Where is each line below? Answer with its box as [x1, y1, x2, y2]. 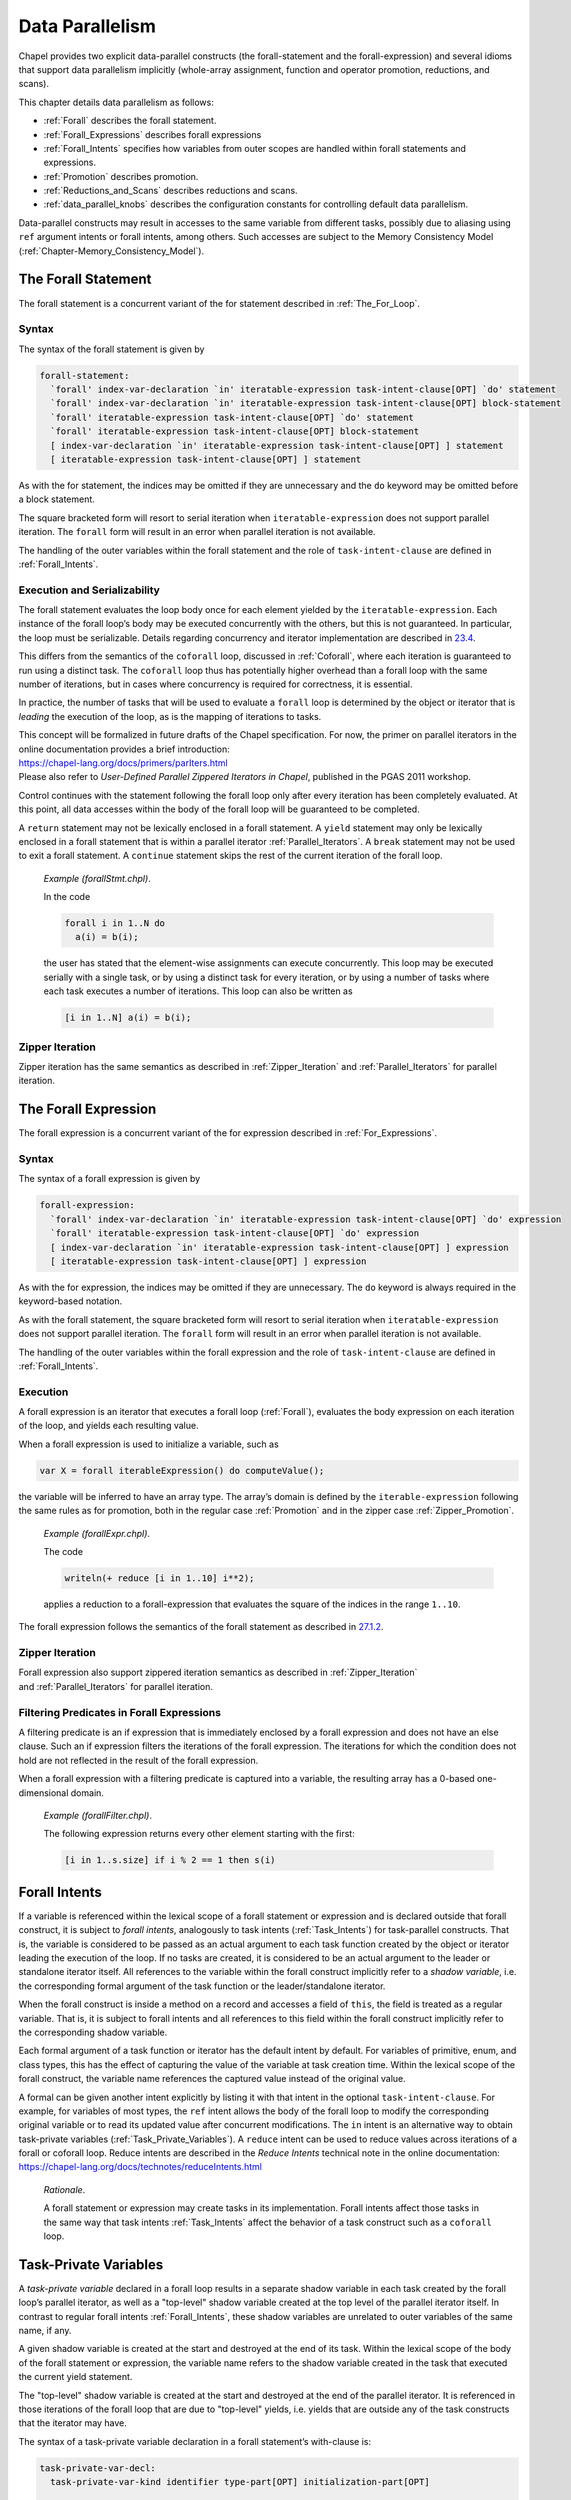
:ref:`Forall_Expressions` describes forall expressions [43, 128, 262, 140]
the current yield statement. [18, 2371, 133, 2383]
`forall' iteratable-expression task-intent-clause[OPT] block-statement [50, 426, 420, 437]
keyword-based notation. [18, 1295, 123, 1307]
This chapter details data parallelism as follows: [18, 96, 214, 108]
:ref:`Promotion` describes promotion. [43, 170, 199, 182]
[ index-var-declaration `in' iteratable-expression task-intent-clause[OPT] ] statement [50, 440, 504, 451]
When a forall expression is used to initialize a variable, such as [18, 1438, 279, 1450]
